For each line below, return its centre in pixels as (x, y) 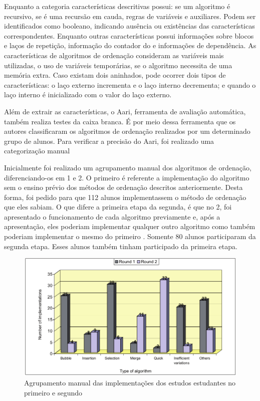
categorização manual (37, 151)
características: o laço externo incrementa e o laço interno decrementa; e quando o (130, 84)
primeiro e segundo (53, 392)
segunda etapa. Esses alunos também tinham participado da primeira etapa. (121, 246)
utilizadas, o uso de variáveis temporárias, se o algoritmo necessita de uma (118, 65)
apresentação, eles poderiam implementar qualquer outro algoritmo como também (130, 226)
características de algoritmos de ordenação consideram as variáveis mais (114, 55)
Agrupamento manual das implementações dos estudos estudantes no (130, 383)
